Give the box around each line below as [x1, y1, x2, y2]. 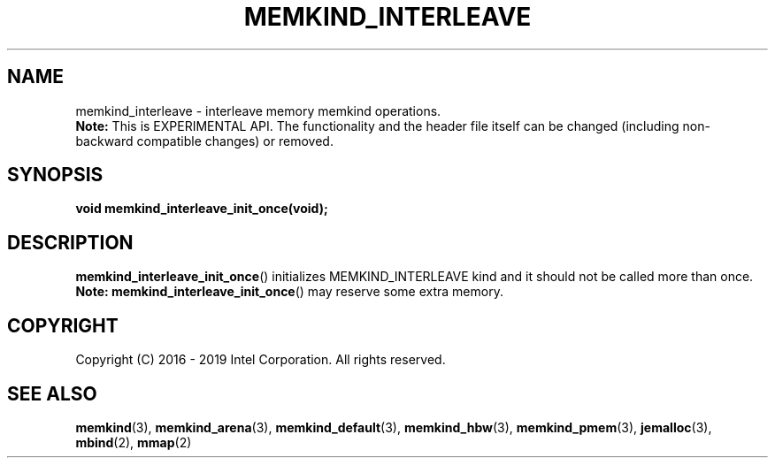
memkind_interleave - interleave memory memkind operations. [75, 103, 441, 118]
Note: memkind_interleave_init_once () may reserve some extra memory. [75, 284, 503, 300]
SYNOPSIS [7, 164, 104, 187]
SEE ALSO [7, 382, 97, 405]
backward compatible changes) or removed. [75, 133, 334, 149]
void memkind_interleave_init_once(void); [75, 201, 328, 217]
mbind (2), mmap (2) [75, 434, 192, 450]
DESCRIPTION [7, 231, 134, 254]
